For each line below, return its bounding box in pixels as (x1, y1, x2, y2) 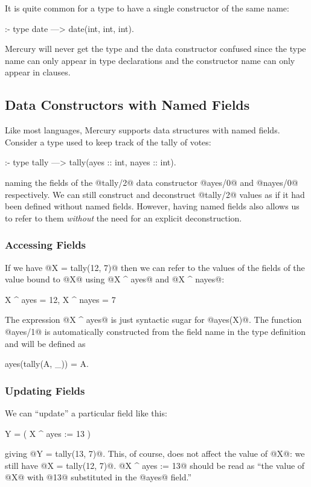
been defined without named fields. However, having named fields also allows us (5, 200, 300, 212)
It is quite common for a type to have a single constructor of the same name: (5, 2, 289, 14)
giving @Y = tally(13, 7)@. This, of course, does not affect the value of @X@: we (5, 447, 305, 460)
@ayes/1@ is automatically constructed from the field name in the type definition (5, 325, 306, 337)
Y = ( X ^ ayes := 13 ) (5, 427, 91, 439)
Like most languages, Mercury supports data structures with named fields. (5, 124, 280, 136)
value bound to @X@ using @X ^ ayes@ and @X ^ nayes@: (5, 273, 225, 285)
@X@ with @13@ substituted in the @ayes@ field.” (5, 471, 192, 483)
